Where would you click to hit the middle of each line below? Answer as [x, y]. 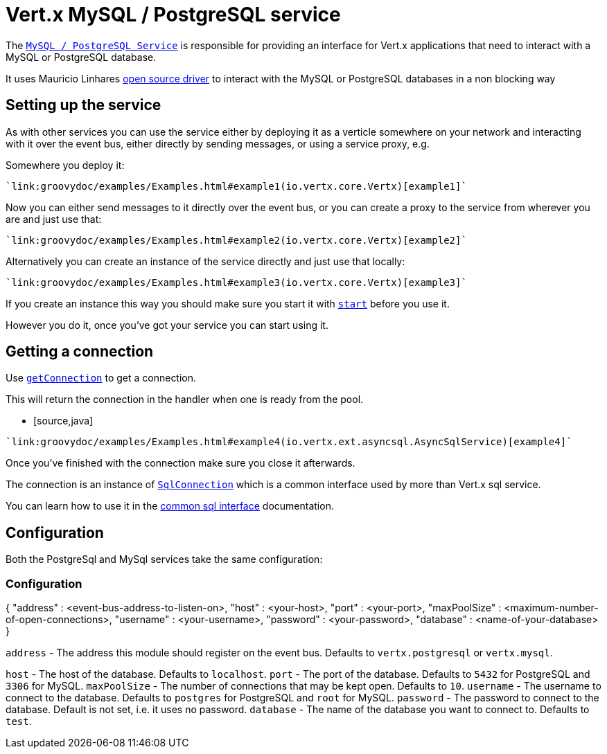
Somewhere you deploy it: [65, 165]
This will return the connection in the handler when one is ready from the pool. [185, 400]
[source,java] [63, 421]
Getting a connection [80, 352]
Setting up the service [83, 105]
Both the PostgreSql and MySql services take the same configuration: [164, 559]
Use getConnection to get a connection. [101, 378]
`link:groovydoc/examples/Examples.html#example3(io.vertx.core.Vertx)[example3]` [236, 282]
